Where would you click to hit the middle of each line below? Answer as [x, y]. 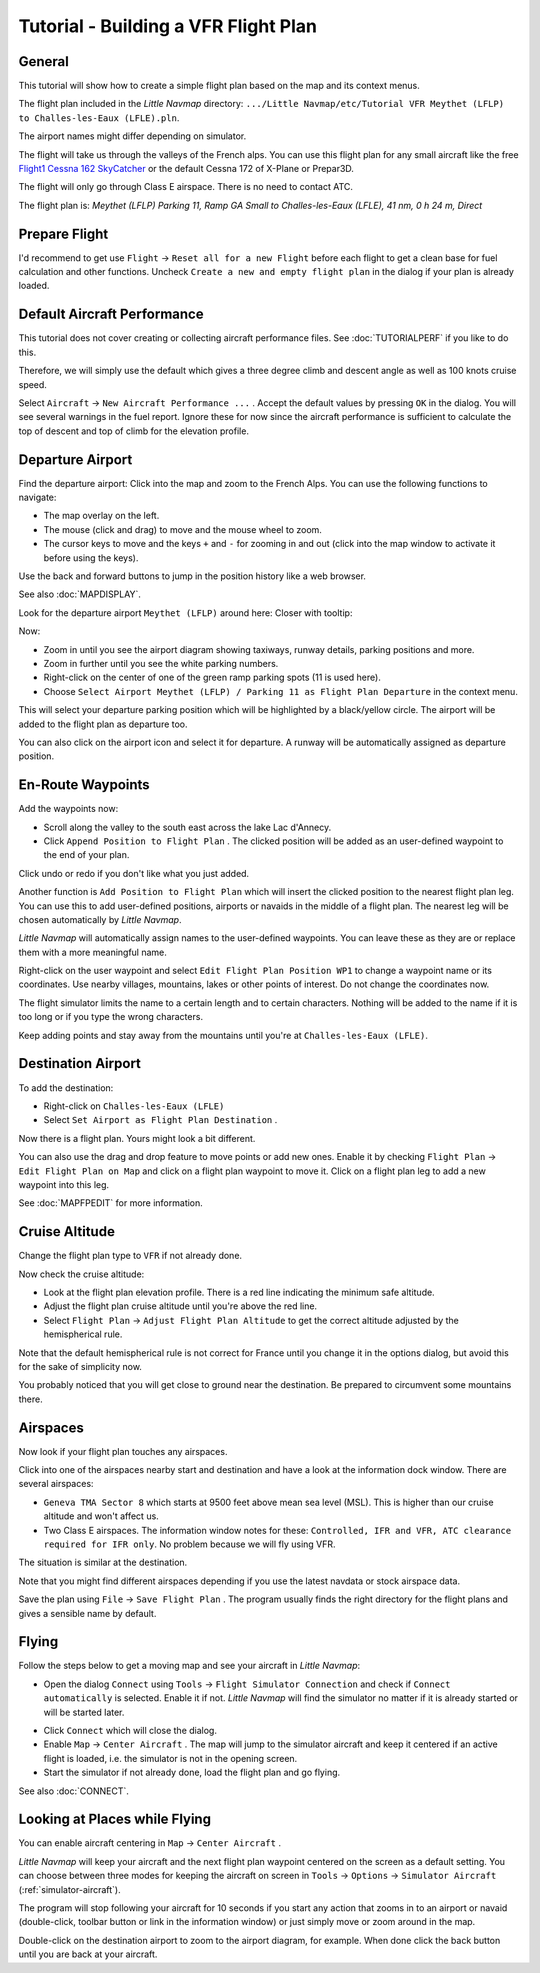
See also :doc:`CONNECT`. [74, 1791]
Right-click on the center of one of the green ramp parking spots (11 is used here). [212, 677]
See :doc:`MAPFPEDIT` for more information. [111, 1203]
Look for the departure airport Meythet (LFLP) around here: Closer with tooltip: [185, 612]
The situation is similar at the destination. [103, 1562]
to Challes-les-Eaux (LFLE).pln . [99, 117]
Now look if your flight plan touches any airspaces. [123, 1451]
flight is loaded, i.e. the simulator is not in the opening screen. [170, 1758]
